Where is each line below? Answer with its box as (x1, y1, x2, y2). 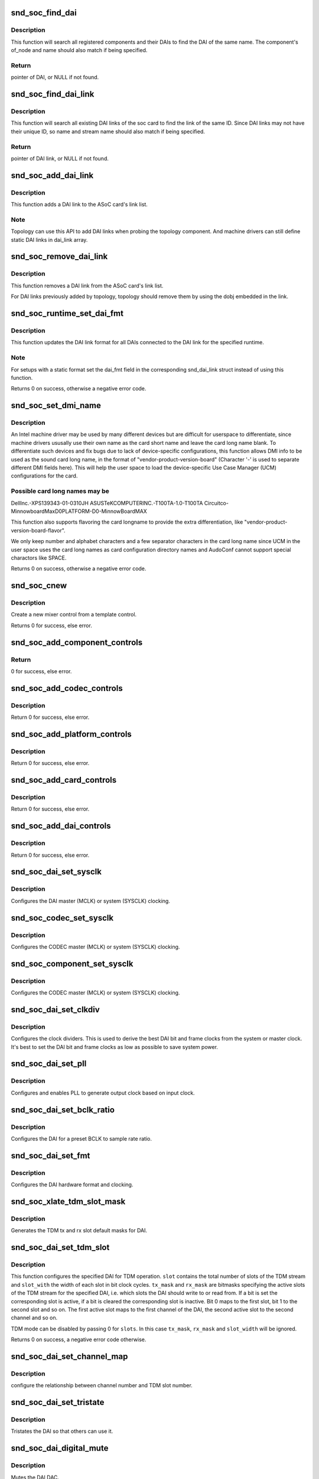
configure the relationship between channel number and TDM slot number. (11, 1382, 193, 1389)
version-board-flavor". (11, 527, 66, 534)
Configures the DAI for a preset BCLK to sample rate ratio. (11, 1135, 152, 1142)
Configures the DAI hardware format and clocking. (11, 1181, 134, 1189)
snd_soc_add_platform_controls (11, 729, 132, 739)
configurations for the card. (11, 472, 78, 479)
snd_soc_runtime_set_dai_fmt (11, 308, 124, 319)
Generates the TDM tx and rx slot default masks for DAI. (11, 1227, 148, 1234)
